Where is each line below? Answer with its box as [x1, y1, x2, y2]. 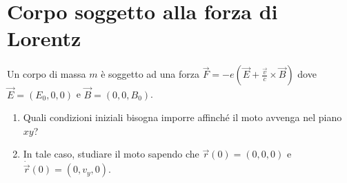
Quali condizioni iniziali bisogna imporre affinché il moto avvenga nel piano [23, 110, 342, 125]
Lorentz [7, 24, 81, 52]
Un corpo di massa [7, 67, 86, 81]
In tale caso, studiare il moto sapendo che [23, 147, 199, 161]
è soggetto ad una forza [101, 67, 199, 81]
